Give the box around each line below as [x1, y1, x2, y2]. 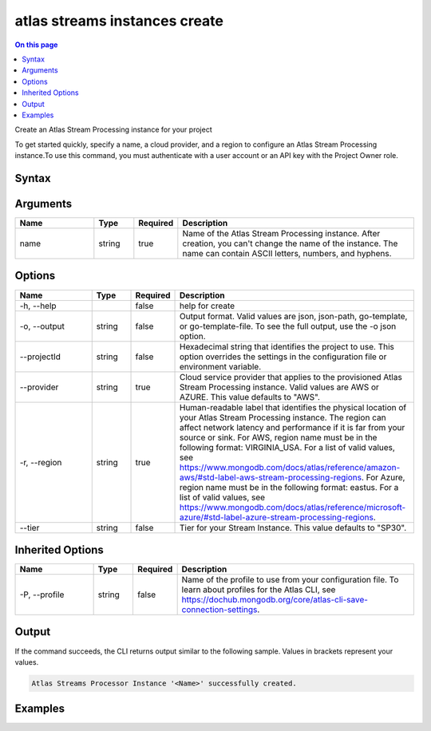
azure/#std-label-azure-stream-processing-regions [180, 512, 374, 523]
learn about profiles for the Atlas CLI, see [181, 584, 336, 595]
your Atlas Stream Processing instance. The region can [180, 412, 386, 423]
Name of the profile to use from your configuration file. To [181, 575, 399, 586]
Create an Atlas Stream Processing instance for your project [14, 124, 212, 135]
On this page [14, 40, 58, 49]
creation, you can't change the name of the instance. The [182, 238, 398, 249]
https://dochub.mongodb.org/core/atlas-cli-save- [181, 595, 369, 606]
